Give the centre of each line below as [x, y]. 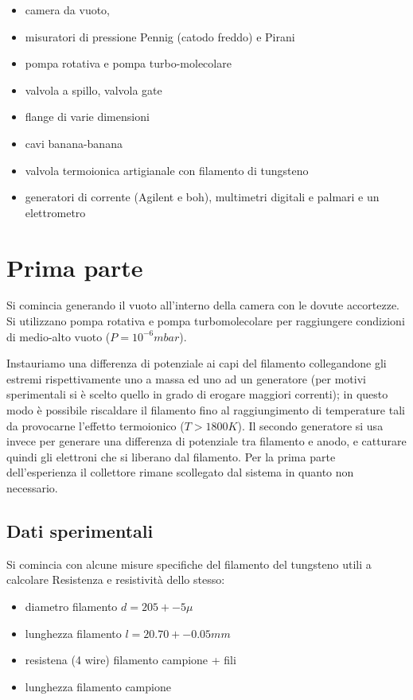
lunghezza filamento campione [98, 686]
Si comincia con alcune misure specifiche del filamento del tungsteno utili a [189, 564]
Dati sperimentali [80, 530]
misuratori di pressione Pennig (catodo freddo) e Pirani [160, 36]
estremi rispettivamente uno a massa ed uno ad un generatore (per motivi [186, 378]
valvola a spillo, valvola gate [94, 89]
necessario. [32, 488]
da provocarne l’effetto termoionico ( [95, 425]
